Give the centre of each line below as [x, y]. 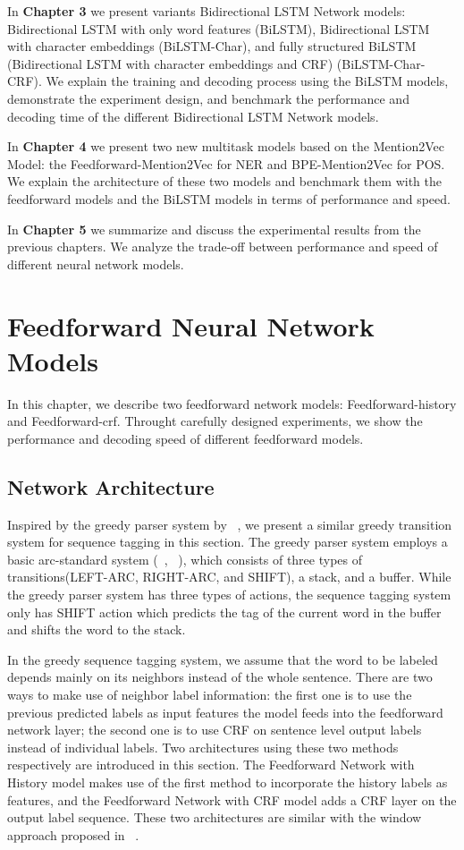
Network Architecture [111, 486]
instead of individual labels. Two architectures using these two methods [203, 747]
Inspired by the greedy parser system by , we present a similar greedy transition [230, 524]
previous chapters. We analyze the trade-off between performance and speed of [223, 246]
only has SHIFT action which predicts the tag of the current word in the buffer [224, 612]
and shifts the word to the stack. [97, 629]
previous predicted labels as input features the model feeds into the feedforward [225, 712]
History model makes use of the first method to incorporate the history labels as [228, 782]
